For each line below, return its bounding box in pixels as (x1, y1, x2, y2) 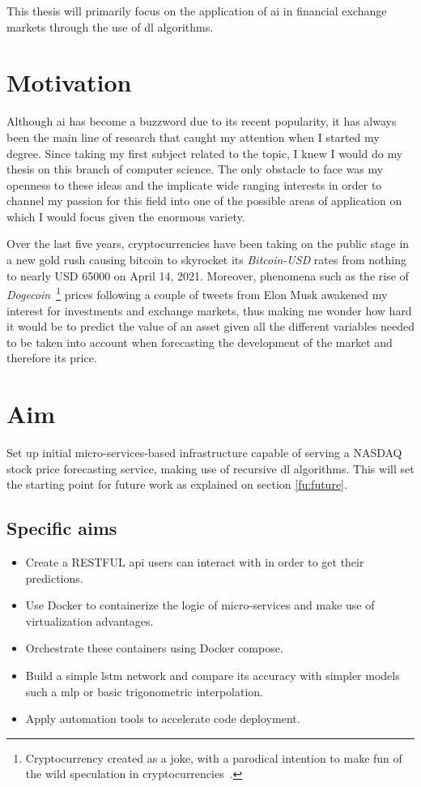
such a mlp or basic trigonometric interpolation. (25, 682, 263, 699)
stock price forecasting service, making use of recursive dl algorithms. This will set (6, 460, 415, 477)
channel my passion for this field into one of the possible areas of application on (6, 192, 402, 209)
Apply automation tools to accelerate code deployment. (25, 710, 300, 727)
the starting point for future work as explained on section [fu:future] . (6, 476, 347, 493)
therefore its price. (6, 349, 97, 366)
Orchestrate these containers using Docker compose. (25, 639, 283, 657)
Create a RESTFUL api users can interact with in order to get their (25, 553, 364, 570)
